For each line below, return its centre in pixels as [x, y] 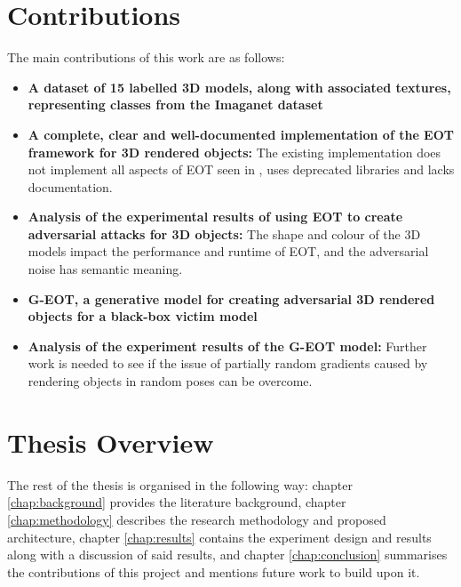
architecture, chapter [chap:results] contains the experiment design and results [219, 537]
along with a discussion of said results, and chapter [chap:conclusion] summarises [227, 555]
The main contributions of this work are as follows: [146, 57]
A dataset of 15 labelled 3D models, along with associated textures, [239, 87]
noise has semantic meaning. [105, 269]
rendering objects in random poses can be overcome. [170, 381]
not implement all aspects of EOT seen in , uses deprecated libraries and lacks [241, 169]
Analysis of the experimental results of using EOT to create [215, 217]
